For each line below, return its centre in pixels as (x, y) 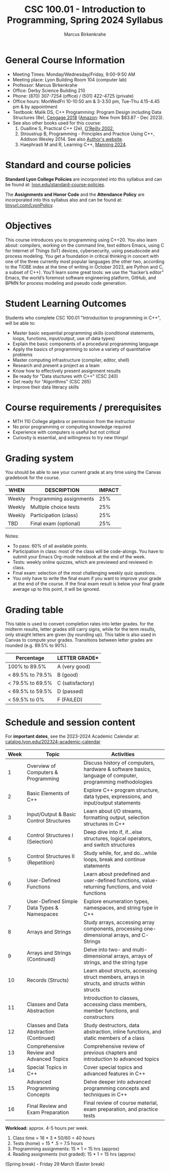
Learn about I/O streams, (113, 811)
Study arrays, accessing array (119, 922)
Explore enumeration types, (116, 901)
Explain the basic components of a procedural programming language (85, 344)
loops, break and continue (114, 859)
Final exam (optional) (55, 524)
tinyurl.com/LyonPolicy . (30, 205)
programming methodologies (118, 782)
